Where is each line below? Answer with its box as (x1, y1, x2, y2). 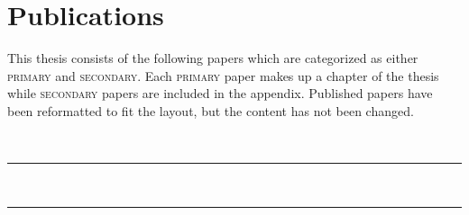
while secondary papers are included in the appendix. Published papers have (7, 84, 433, 103)
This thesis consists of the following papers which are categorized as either (7, 49, 418, 67)
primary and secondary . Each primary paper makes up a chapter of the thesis (7, 66, 439, 85)
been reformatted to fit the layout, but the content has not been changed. (7, 101, 414, 120)
